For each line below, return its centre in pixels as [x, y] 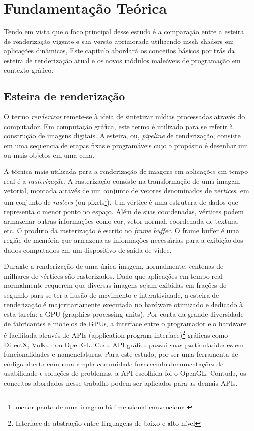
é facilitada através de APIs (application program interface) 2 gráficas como [116, 334]
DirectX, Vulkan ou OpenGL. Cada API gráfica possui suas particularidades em [124, 344]
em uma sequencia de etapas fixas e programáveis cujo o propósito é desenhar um [126, 145]
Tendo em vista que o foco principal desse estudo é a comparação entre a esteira [124, 32]
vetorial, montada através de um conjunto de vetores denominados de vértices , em [127, 190]
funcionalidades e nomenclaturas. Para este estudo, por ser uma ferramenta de [121, 354]
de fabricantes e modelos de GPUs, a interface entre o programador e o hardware [125, 323]
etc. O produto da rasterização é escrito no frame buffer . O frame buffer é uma [122, 230]
